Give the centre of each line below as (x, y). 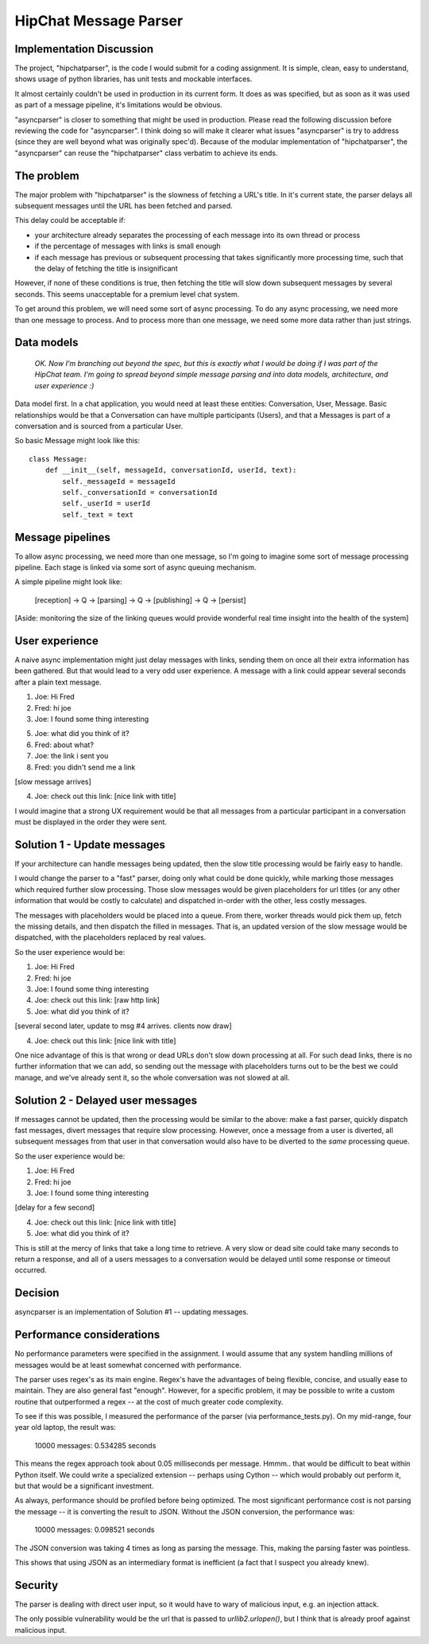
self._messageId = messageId (119, 481)
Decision (37, 1293)
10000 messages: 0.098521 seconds (95, 1530)
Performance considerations (87, 1335)
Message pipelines (62, 537)
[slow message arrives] (53, 781)
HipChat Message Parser (99, 21)
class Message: (58, 459)
